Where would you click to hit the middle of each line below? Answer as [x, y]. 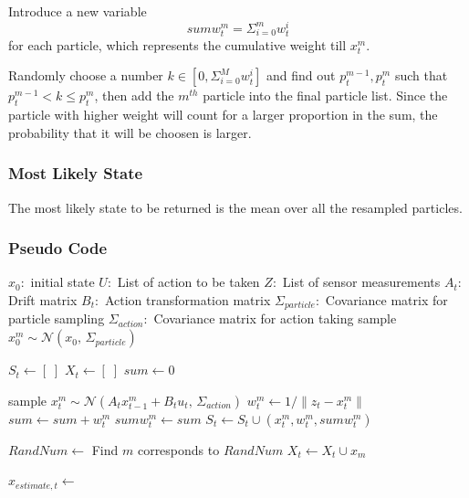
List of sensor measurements [361, 282]
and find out [301, 75]
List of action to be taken [188, 282]
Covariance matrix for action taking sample [275, 318]
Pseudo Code [58, 248]
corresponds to [178, 449]
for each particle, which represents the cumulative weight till [177, 44]
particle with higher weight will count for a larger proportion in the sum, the [223, 115]
